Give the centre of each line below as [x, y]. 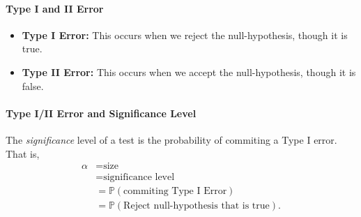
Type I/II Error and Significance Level [101, 113]
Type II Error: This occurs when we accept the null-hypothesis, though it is [189, 72]
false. [33, 85]
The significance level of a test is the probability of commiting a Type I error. [171, 139]
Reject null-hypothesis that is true [197, 206]
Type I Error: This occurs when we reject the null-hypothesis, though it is [185, 35]
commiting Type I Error [175, 192]
